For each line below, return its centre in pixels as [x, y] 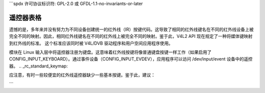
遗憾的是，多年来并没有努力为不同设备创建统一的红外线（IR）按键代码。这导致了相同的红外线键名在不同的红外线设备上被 [131, 29]
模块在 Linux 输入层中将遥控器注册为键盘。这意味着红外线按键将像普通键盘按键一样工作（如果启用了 [110, 52]
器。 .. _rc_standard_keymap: [39, 66]
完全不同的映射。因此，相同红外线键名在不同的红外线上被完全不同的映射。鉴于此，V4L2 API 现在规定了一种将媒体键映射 [131, 36]
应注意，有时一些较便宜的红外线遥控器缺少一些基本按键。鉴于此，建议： [82, 75]
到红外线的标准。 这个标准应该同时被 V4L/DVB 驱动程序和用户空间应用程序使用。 [91, 43]
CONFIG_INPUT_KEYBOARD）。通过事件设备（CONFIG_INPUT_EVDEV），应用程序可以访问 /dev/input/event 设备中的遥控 [131, 59]
